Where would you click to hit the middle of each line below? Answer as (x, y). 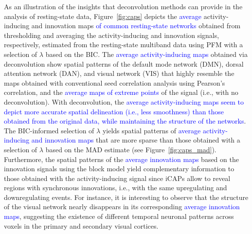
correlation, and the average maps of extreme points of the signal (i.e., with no (121, 92)
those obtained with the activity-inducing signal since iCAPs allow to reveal (117, 178)
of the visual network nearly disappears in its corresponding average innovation (122, 207)
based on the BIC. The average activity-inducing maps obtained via (146, 54)
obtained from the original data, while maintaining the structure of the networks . (125, 121)
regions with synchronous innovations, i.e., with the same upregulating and (116, 188)
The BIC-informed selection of (49, 130)
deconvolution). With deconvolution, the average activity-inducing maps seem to (124, 101)
